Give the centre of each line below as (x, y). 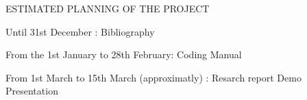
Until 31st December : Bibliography (80, 31)
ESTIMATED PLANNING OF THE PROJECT (108, 8)
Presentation (32, 91)
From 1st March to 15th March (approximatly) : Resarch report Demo (153, 77)
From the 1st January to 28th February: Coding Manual (124, 54)
